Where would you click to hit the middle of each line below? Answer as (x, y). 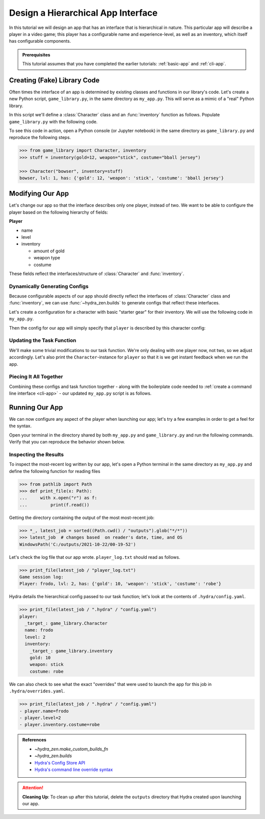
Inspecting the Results (36, 454)
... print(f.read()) (54, 505)
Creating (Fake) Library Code (54, 80)
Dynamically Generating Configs (49, 286)
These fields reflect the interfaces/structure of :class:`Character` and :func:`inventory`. (97, 273)
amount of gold (49, 251)
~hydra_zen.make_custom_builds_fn (71, 749)
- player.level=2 (40, 718)
